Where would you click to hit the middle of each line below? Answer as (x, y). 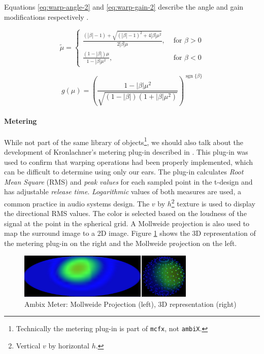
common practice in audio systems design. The (77, 203)
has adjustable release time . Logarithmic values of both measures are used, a (123, 191)
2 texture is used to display (213, 202)
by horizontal (69, 345)
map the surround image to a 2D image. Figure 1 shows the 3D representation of (130, 233)
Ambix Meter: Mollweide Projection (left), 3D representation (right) (130, 304)
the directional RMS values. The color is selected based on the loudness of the (125, 213)
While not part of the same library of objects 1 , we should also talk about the (124, 141)
